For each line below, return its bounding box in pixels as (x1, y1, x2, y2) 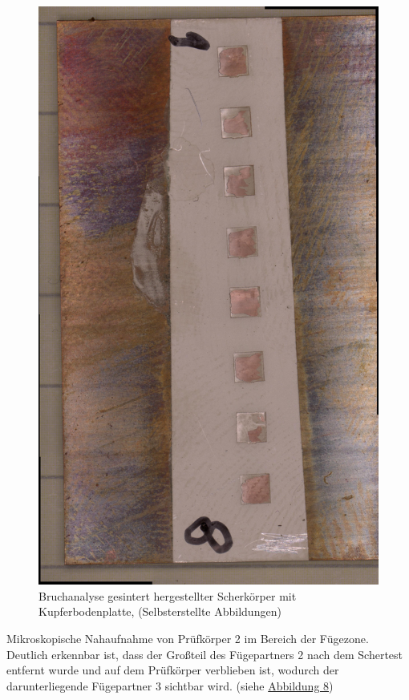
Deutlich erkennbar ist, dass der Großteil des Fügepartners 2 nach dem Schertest (6, 645, 403, 662)
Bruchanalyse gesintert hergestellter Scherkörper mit (38, 587, 297, 604)
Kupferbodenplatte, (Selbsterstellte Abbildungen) (38, 603, 281, 620)
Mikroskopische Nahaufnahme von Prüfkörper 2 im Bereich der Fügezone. (6, 630, 369, 646)
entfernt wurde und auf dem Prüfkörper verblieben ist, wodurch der (6, 662, 339, 678)
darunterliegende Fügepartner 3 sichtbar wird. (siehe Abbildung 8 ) (6, 677, 334, 694)
